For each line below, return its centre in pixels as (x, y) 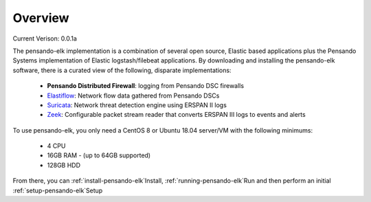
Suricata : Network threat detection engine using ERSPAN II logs (137, 105)
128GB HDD (64, 165)
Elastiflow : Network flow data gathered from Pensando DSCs (133, 96)
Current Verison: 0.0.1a (45, 38)
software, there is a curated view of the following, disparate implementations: (122, 70)
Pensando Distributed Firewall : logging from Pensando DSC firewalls (145, 86)
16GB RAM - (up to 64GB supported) (99, 155)
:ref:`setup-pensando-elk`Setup (58, 190)
